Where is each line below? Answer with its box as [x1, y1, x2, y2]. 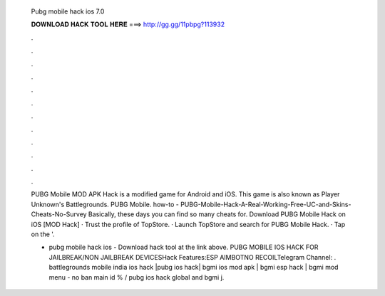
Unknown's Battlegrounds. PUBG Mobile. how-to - [31, 200, 180, 208]
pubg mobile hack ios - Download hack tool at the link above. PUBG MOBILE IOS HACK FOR [48, 243, 319, 252]
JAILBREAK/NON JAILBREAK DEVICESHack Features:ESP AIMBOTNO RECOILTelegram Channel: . [48, 253, 337, 261]
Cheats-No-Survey [31, 210, 87, 218]
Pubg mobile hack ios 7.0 [31, 7, 105, 16]
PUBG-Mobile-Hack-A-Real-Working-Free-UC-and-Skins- [180, 200, 351, 208]
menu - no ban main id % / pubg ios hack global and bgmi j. [48, 273, 225, 281]
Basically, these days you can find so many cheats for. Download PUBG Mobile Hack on [88, 210, 346, 218]
